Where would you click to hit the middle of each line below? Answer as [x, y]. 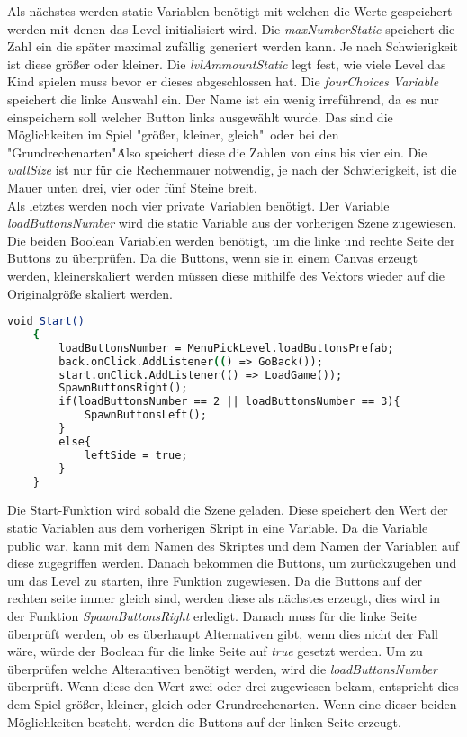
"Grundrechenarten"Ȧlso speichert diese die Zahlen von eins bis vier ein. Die [217, 152]
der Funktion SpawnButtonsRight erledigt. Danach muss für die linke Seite [212, 616]
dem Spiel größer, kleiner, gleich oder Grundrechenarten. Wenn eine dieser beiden [232, 704]
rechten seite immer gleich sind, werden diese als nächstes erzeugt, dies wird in [224, 598]
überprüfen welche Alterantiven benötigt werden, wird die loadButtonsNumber [222, 668]
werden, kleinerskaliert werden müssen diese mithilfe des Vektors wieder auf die [226, 275]
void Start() [46, 322]
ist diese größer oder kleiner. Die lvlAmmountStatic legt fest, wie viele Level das [227, 63]
